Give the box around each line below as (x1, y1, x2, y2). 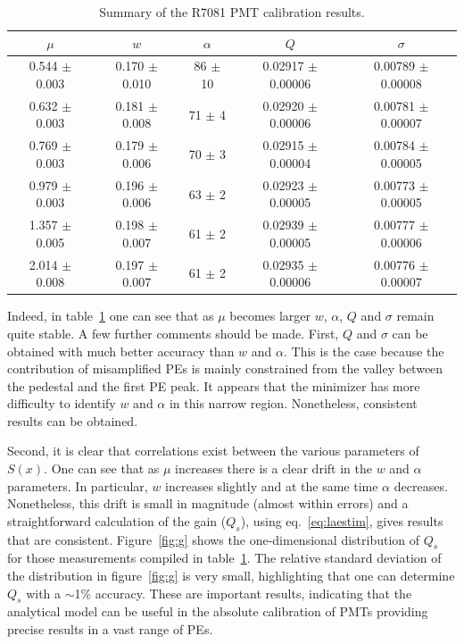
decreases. (394, 476, 448, 495)
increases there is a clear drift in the (175, 459, 372, 478)
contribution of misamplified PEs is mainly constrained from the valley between (7, 359, 443, 378)
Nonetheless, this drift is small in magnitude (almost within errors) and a (7, 494, 409, 513)
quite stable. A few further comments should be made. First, (7, 323, 339, 342)
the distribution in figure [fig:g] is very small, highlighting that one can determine (7, 566, 455, 585)
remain (396, 306, 435, 325)
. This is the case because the (284, 341, 444, 360)
